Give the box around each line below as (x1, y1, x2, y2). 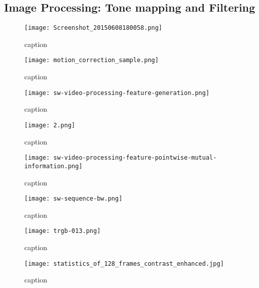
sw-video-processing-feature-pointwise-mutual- (53, 154, 217, 162)
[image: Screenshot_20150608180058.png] (24, 24, 163, 32)
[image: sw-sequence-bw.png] (24, 195, 123, 203)
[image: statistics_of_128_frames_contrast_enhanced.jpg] (24, 260, 224, 267)
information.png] (24, 162, 83, 170)
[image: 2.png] (24, 121, 76, 129)
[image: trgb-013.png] (24, 227, 101, 235)
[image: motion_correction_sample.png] (24, 57, 159, 64)
